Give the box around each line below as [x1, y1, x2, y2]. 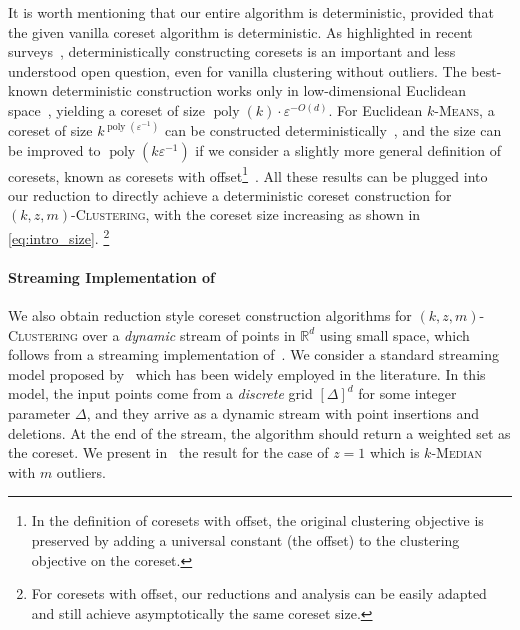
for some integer [358, 383, 457, 404]
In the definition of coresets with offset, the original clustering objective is [31, 510, 484, 531]
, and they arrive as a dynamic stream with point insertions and [86, 403, 480, 424]
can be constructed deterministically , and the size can [164, 120, 502, 140]
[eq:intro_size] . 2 [8, 225, 110, 248]
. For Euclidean [328, 99, 423, 120]
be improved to [8, 139, 101, 160]
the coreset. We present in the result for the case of [8, 442, 329, 463]
